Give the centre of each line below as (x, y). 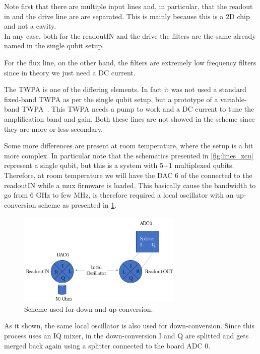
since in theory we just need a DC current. (70, 72)
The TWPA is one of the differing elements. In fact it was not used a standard (125, 89)
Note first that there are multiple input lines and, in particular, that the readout (128, 6)
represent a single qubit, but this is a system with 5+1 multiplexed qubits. (119, 165)
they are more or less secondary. (53, 128)
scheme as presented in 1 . (78, 204)
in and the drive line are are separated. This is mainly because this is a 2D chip (127, 16)
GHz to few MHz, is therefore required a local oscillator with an (135, 195)
